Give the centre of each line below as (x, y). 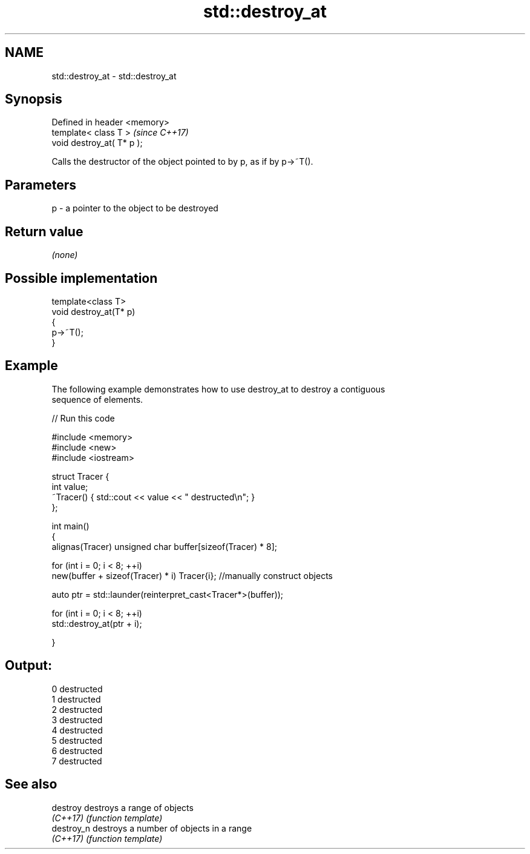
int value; (70, 486)
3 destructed (77, 720)
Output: (28, 666)
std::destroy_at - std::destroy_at (114, 76)
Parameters (41, 185)
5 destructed (77, 740)
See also (31, 784)
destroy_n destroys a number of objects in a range (152, 828)
